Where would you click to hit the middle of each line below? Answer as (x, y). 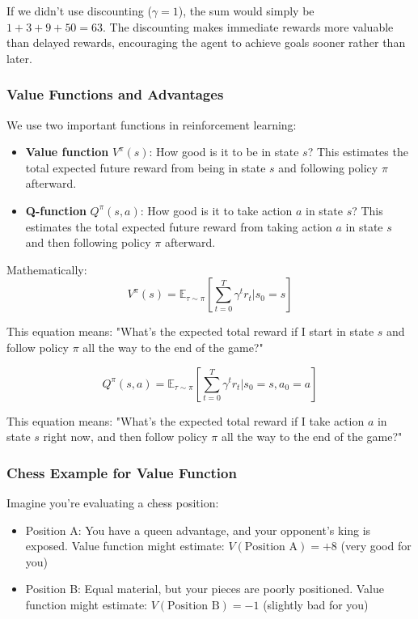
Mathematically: (47, 269)
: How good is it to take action (216, 210)
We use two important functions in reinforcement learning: (152, 124)
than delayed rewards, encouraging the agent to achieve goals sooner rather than (206, 42)
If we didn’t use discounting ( (79, 11)
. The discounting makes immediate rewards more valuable (248, 26)
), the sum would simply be (246, 11)
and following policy (328, 167)
